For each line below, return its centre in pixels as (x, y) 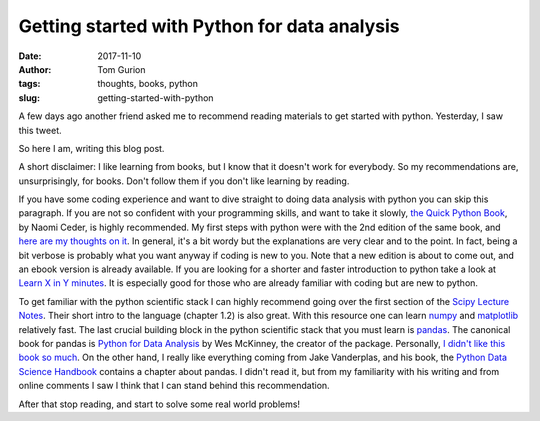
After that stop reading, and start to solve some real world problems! (159, 404)
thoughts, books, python (148, 84)
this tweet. (40, 130)
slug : (29, 97)
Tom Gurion (121, 69)
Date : (30, 56)
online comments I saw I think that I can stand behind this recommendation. (174, 386)
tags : (29, 84)
